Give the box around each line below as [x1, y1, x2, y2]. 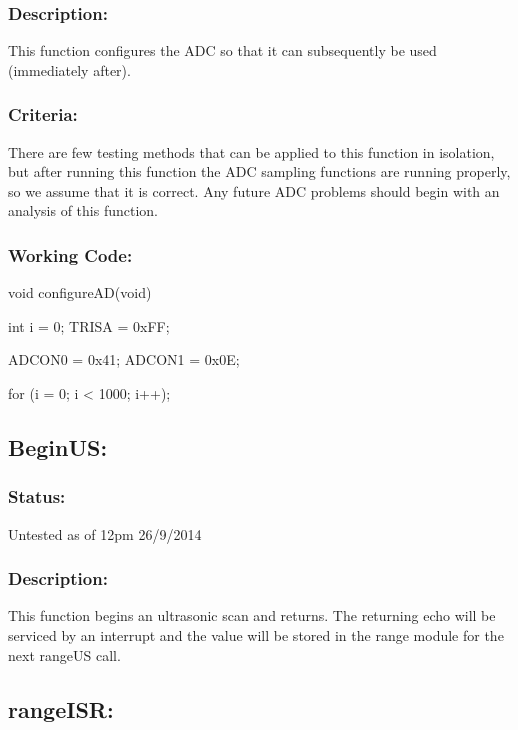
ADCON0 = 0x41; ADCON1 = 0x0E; [8, 349, 240, 370]
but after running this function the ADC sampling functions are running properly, [8, 161, 511, 182]
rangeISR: [8, 693, 114, 724]
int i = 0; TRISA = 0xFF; [8, 315, 170, 336]
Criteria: [8, 102, 78, 127]
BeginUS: [8, 431, 108, 462]
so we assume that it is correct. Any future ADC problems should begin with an [8, 180, 500, 201]
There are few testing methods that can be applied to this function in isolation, [8, 141, 495, 162]
